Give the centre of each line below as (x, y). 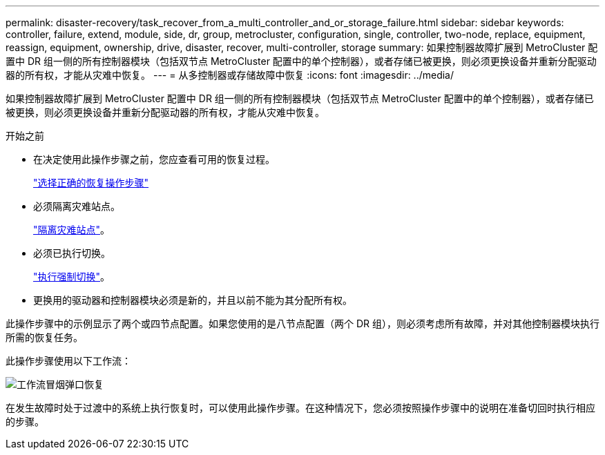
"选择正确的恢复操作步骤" (91, 183)
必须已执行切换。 (72, 253)
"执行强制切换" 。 (72, 277)
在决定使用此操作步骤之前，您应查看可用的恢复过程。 (154, 159)
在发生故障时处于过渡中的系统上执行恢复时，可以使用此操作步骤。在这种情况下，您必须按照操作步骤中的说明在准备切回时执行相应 (300, 408)
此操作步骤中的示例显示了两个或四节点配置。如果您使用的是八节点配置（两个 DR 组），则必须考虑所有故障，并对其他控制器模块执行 (302, 323)
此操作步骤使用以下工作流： (68, 361)
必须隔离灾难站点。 (77, 206)
